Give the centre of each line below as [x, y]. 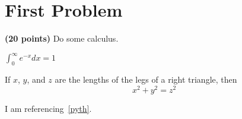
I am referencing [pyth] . [48, 108]
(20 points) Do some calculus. [62, 38]
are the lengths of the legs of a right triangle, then [146, 79]
